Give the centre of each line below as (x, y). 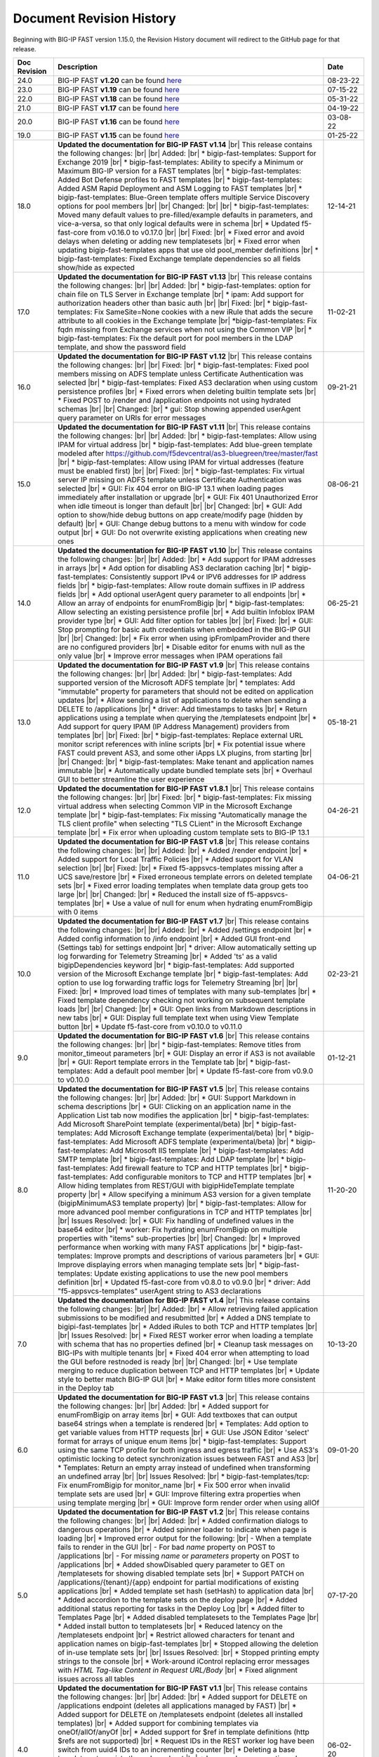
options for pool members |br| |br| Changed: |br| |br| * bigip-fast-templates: (183, 206)
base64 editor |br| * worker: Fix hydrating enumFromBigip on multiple (172, 1230)
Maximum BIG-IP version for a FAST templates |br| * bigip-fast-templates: (179, 171)
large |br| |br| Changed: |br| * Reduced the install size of (151, 895)
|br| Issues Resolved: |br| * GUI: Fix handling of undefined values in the (175, 1221)
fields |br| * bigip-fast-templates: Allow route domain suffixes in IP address (181, 585)
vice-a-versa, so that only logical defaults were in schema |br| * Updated (179, 223)
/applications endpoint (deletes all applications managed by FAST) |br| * (177, 1706)
